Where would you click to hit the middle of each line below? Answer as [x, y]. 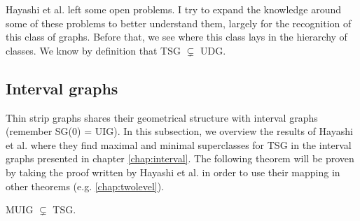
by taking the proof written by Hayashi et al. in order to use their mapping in [173, 172]
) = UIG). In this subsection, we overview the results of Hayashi [215, 131]
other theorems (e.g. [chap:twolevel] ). [85, 186]
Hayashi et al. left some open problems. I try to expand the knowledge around [174, 9]
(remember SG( [39, 131]
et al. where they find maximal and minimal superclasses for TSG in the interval [179, 144]
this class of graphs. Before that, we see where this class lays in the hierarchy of [176, 37]
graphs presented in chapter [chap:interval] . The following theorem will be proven [180, 158]
